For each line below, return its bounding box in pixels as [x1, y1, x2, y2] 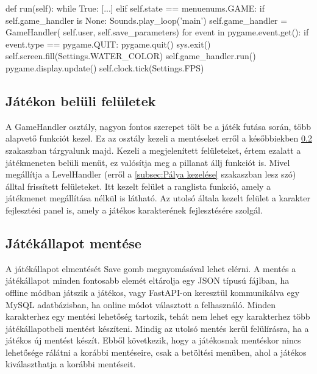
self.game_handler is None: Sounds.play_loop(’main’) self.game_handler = [5, 13, 288, 26]
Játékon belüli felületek [5, 91, 156, 110]
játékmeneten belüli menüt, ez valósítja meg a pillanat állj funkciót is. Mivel [5, 156, 290, 168]
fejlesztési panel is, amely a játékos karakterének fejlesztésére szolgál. [5, 203, 263, 216]
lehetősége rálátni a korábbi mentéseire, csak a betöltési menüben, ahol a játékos [5, 345, 307, 358]
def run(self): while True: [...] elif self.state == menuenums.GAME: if [5, 2, 265, 14]
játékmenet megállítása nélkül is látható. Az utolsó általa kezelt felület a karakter [5, 192, 311, 204]
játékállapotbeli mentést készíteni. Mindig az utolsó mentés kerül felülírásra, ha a [5, 322, 309, 334]
